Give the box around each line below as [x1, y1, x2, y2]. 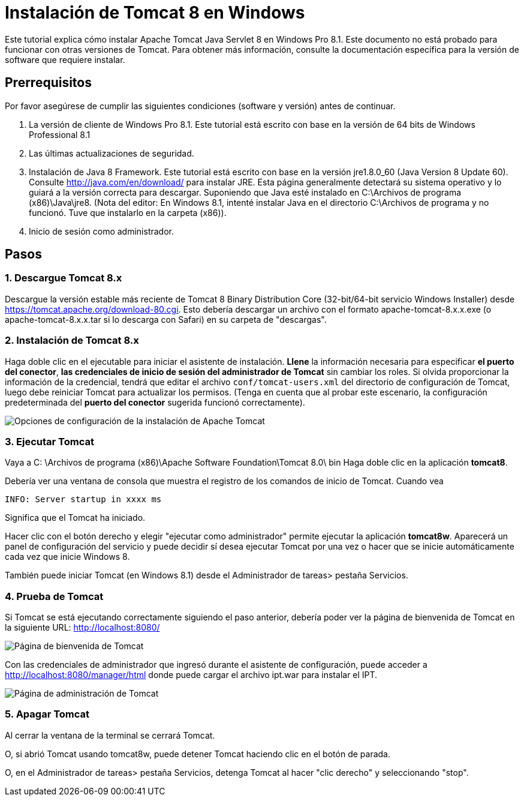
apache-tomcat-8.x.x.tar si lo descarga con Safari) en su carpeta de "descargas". [5, 314, 327, 325]
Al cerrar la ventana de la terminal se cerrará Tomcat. [5, 730, 215, 740]
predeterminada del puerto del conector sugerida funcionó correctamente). [5, 397, 305, 407]
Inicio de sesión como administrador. [29, 226, 174, 236]
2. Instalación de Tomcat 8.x [5, 334, 139, 347]
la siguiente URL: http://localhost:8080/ [5, 622, 160, 633]
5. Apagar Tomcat [5, 708, 90, 721]
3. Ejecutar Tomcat [5, 435, 94, 448]
